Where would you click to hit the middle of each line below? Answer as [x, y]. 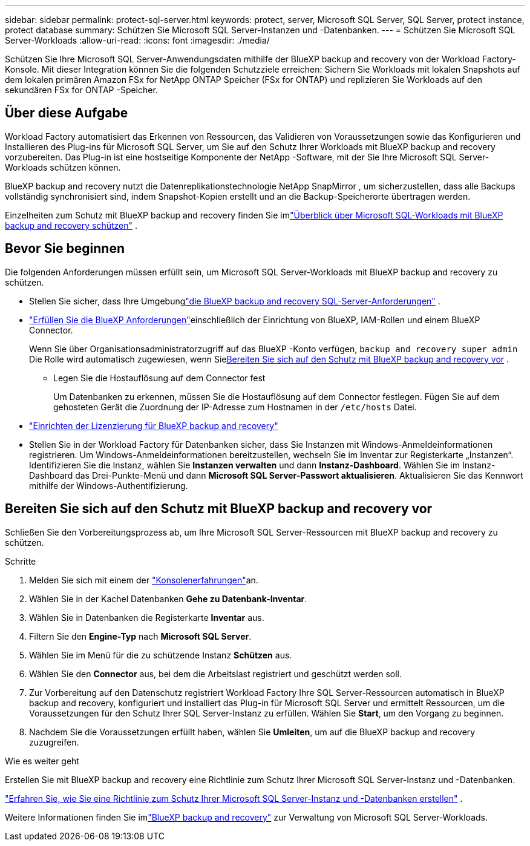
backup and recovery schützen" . [71, 225]
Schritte [21, 561]
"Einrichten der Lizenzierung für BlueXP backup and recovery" [154, 425]
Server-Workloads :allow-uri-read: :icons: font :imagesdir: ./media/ [137, 40]
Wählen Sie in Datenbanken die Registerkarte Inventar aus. [147, 617]
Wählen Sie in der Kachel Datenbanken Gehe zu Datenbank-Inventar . [168, 598]
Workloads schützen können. [63, 167]
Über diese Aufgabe [67, 113]
